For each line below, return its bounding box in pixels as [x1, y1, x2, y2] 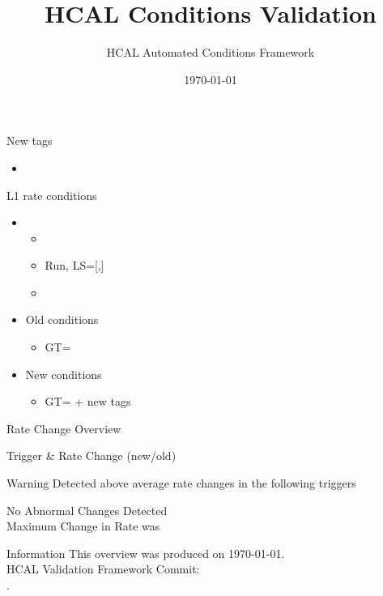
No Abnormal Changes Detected [6, 501, 168, 518]
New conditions [25, 365, 102, 382]
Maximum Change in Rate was [6, 517, 160, 534]
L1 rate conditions [6, 186, 97, 203]
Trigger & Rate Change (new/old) [6, 447, 177, 464]
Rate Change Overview [6, 419, 121, 436]
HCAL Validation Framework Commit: [6, 560, 200, 577]
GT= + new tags [45, 393, 131, 410]
